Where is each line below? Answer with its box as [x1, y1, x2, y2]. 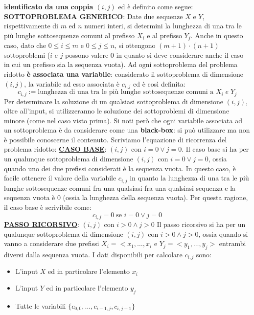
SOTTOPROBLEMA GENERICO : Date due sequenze [4, 11, 183, 21]
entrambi [219, 238, 246, 248]
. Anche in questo [190, 30, 243, 40]
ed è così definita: [133, 78, 185, 89]
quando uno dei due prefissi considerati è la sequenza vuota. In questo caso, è [4, 163, 236, 173]
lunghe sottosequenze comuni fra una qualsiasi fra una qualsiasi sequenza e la [4, 182, 236, 193]
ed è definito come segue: [118, 1, 193, 11]
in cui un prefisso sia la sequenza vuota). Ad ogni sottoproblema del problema [4, 59, 238, 69]
